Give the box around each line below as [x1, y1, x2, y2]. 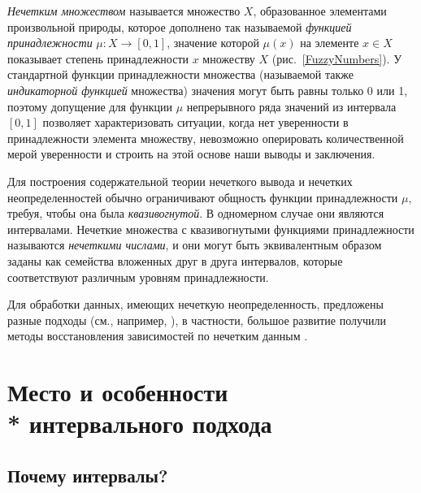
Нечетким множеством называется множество [7, 2, 241, 19]
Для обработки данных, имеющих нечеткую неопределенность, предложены [7, 296, 384, 313]
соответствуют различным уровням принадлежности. [7, 268, 269, 285]
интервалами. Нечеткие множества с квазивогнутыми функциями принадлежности [7, 220, 414, 237]
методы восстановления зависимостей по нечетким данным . [7, 327, 308, 344]
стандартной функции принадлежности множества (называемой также [7, 66, 354, 83]
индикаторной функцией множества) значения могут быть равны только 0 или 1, [7, 81, 408, 98]
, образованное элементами [253, 2, 387, 19]
